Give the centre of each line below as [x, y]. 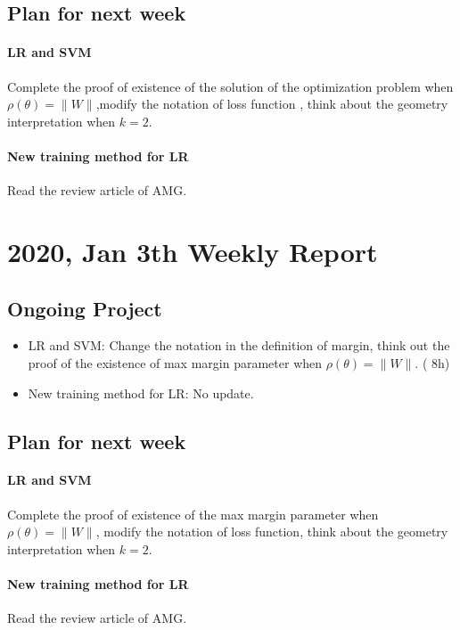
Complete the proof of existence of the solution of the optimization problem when [230, 86]
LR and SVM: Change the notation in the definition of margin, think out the [239, 345]
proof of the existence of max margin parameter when [175, 362]
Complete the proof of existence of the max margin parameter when [193, 514]
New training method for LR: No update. [141, 393]
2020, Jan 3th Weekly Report [193, 251]
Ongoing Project [85, 308]
